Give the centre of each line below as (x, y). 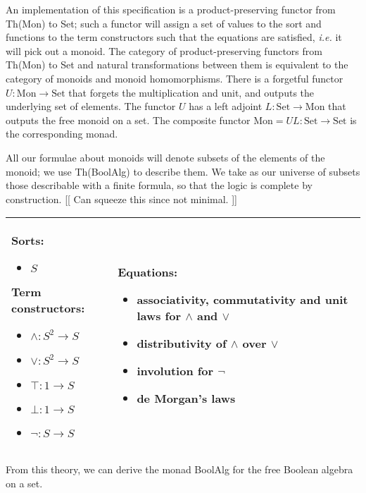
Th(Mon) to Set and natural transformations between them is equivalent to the (177, 65)
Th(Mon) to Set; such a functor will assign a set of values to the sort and (164, 23)
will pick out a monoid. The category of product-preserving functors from (164, 50)
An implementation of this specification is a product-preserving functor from (171, 9)
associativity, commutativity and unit (242, 299)
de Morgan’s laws (186, 398)
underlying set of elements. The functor (91, 106)
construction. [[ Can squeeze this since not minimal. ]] (121, 199)
